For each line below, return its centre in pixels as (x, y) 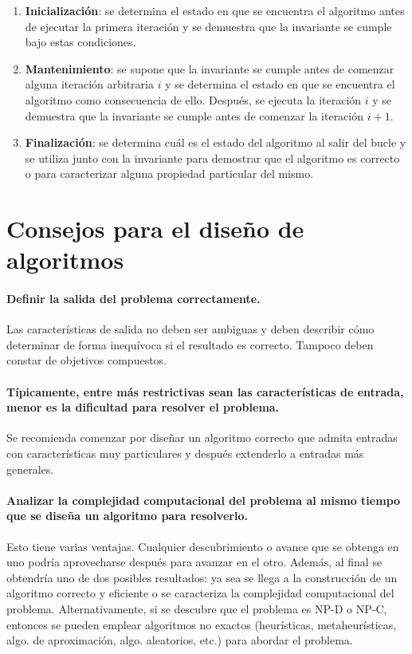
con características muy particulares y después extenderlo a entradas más (185, 453)
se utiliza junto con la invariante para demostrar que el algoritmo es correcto (212, 158)
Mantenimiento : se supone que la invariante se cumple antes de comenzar (210, 68)
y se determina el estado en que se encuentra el (280, 84)
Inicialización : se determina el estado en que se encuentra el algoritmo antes (215, 10)
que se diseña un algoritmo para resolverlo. (127, 516)
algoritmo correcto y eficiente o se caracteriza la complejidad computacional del (200, 593)
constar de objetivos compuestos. (86, 360)
